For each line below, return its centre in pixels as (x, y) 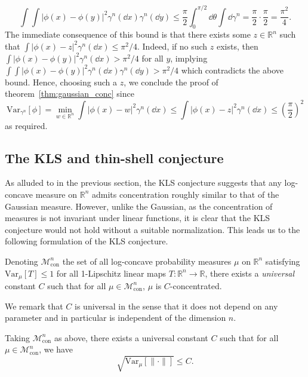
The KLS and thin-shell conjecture (114, 157)
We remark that (34, 306)
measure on (56, 194)
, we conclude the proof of (171, 82)
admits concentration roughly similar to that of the (185, 194)
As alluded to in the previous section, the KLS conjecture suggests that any (143, 183)
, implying (189, 58)
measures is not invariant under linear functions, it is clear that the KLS (138, 218)
